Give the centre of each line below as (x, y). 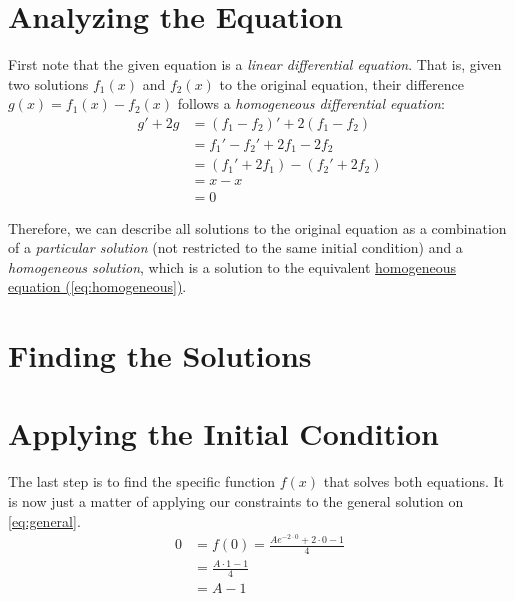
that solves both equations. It (414, 481)
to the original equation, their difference (341, 83)
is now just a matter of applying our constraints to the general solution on (236, 500)
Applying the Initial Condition (223, 433)
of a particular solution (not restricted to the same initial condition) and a (235, 247)
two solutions (48, 83)
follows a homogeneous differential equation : (311, 103)
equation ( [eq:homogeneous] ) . (97, 286)
